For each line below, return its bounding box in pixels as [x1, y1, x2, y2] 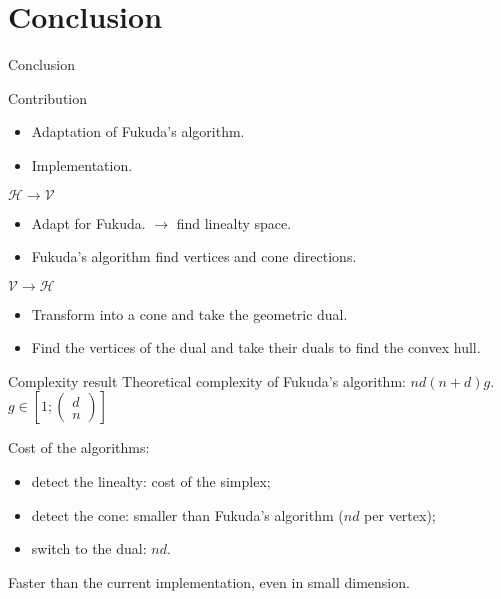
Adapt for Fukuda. [31, 212, 146, 233]
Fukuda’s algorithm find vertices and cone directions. [31, 246, 357, 267]
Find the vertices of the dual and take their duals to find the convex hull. [31, 337, 481, 358]
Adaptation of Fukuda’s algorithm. [31, 121, 245, 142]
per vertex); [364, 504, 436, 525]
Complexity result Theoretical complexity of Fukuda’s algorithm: [8, 370, 406, 391]
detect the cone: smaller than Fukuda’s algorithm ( [31, 504, 344, 525]
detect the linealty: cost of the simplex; [31, 471, 271, 492]
